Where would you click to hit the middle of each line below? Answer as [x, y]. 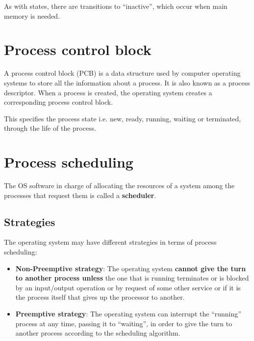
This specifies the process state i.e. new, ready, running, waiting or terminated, [123, 118]
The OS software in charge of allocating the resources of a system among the [119, 185]
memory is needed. [32, 15]
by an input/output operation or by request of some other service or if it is [128, 287]
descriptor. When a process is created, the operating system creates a [108, 92]
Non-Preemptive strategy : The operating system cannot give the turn [131, 268]
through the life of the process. [50, 128]
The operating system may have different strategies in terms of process [110, 242]
